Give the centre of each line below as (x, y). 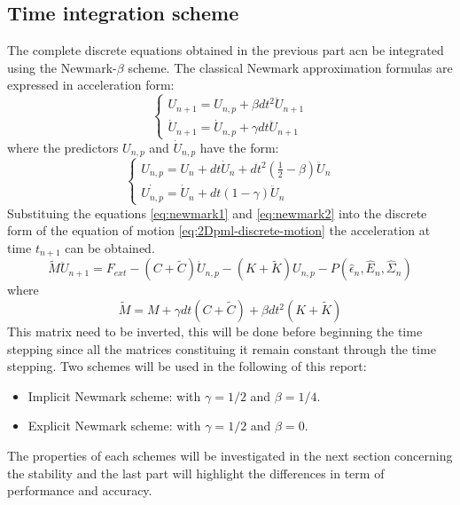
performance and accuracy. (80, 490)
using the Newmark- (62, 67)
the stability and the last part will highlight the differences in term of (196, 473)
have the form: (239, 147)
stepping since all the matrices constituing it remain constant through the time (222, 348)
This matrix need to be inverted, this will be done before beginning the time (215, 331)
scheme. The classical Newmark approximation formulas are (290, 67)
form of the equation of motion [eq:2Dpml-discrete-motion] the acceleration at (219, 230)
